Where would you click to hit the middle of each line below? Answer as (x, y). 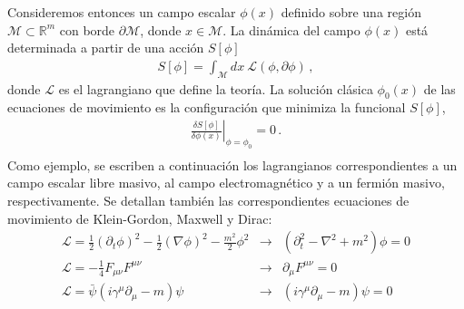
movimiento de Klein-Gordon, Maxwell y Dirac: (140, 218)
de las (439, 88)
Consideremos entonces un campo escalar (122, 12)
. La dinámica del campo (291, 29)
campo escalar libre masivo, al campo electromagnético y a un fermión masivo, (226, 183)
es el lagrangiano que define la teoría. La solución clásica (216, 88)
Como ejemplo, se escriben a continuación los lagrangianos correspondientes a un (232, 164)
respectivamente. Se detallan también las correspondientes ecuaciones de (208, 200)
